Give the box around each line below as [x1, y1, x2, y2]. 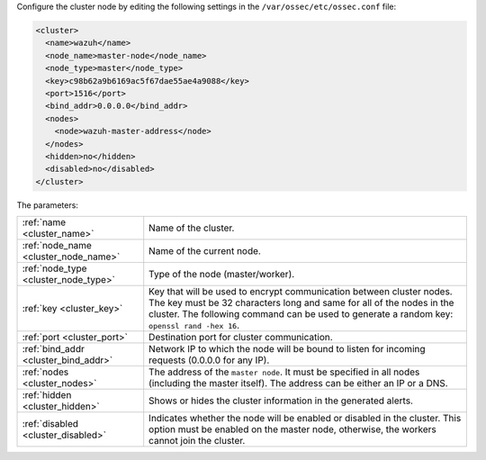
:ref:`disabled [22, 418, 79, 430]
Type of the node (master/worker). [148, 268, 295, 281]
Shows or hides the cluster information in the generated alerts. [148, 394, 414, 407]
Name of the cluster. [148, 221, 235, 234]
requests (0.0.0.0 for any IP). [148, 354, 270, 366]
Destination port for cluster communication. [148, 331, 333, 344]
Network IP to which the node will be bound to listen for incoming [148, 343, 427, 356]
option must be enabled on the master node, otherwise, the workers [148, 423, 436, 436]
